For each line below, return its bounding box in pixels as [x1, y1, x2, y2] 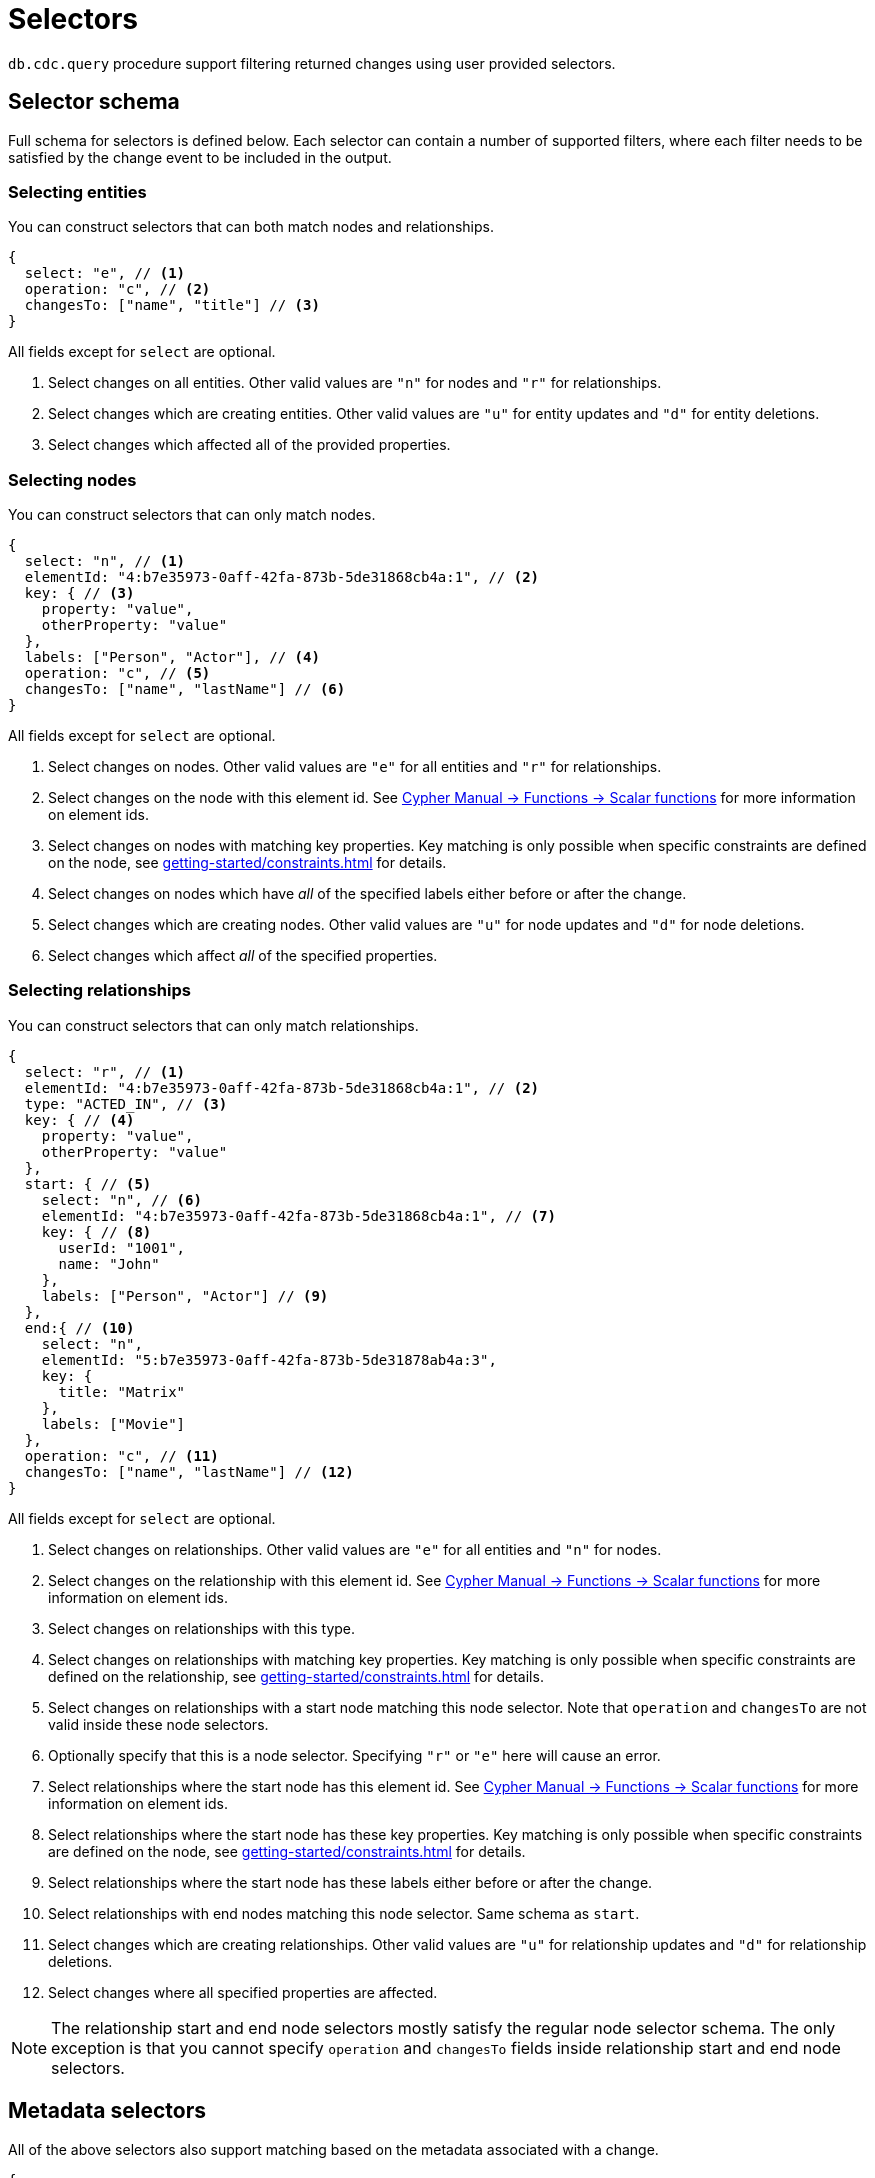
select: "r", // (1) [24, 1063, 186, 1080]
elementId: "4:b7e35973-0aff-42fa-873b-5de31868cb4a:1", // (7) [41, 1207, 556, 1224]
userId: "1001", [58, 1239, 186, 1256]
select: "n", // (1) [24, 553, 186, 570]
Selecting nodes [8, 469, 137, 490]
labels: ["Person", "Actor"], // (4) [24, 649, 320, 666]
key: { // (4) [24, 1111, 135, 1128]
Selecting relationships [8, 980, 191, 1001]
